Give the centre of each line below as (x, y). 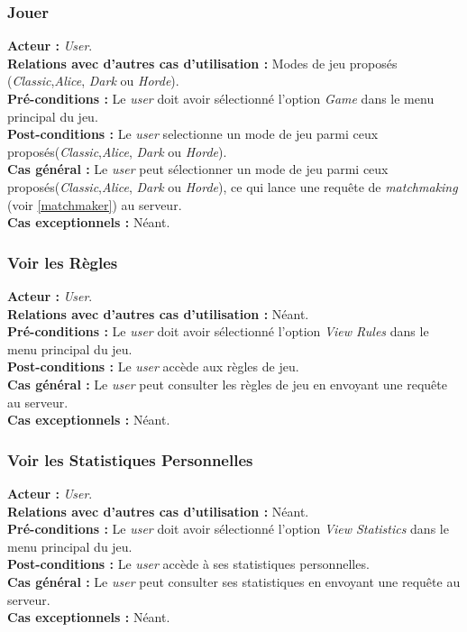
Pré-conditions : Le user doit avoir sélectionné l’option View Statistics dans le (228, 529)
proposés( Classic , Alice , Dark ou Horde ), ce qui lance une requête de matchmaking (233, 186)
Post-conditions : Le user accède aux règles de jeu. (153, 366)
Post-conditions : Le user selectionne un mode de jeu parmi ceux (193, 134)
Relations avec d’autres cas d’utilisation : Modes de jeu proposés (202, 63)
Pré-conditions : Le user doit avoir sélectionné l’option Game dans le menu (221, 98)
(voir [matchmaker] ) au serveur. (95, 204)
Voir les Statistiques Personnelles (130, 459)
